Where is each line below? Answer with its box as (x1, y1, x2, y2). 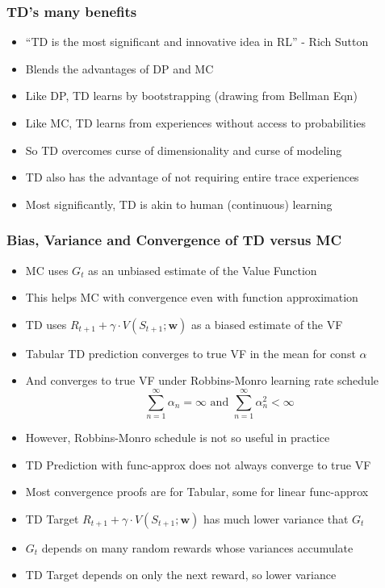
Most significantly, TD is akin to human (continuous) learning (25, 195, 333, 212)
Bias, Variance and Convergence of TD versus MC (6, 230, 342, 250)
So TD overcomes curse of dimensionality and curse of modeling (25, 141, 342, 158)
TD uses (25, 315, 67, 332)
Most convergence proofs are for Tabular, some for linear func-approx (25, 483, 369, 500)
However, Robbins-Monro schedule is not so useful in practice (25, 429, 330, 446)
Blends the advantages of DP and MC (25, 60, 214, 77)
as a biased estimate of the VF (190, 315, 343, 332)
